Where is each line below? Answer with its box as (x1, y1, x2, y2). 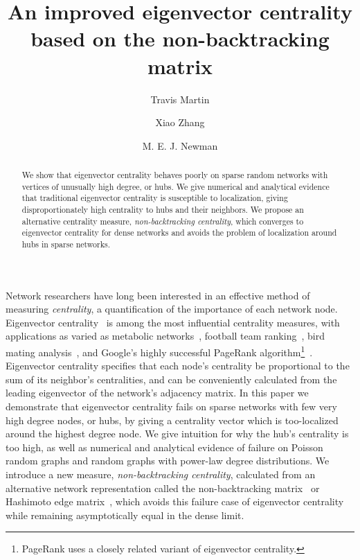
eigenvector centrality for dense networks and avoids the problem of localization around (21, 227, 337, 238)
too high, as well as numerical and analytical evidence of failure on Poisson (6, 439, 323, 454)
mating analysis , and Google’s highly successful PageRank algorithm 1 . (6, 343, 313, 359)
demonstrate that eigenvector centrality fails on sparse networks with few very (6, 399, 337, 414)
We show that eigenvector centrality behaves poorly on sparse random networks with (21, 169, 328, 181)
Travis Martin (150, 91, 210, 106)
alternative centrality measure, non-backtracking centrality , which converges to (21, 215, 304, 227)
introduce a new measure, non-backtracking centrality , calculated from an (6, 467, 316, 482)
